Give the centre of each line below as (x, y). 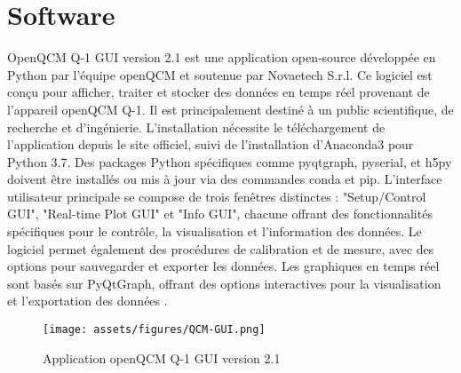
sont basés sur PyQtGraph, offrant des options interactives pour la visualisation (224, 283)
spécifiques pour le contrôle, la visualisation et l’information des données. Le (215, 231)
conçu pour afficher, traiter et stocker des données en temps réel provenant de (219, 92)
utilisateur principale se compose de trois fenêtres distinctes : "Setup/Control (217, 196)
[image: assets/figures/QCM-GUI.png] (154, 330)
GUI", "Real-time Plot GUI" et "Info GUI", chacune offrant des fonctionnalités (220, 214)
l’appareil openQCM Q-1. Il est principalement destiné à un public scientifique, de (230, 109)
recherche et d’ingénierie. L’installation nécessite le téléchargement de (196, 127)
